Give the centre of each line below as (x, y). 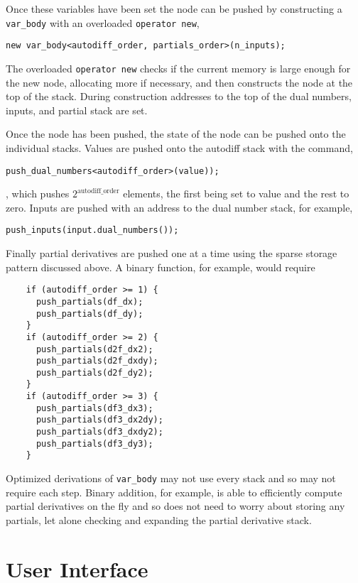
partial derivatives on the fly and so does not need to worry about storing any (175, 506)
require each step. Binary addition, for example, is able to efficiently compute (174, 492)
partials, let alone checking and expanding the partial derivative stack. (159, 519)
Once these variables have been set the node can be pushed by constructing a (174, 9)
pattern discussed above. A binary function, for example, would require (161, 267)
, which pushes (38, 194)
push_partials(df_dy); (89, 314)
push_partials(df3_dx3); (94, 408)
